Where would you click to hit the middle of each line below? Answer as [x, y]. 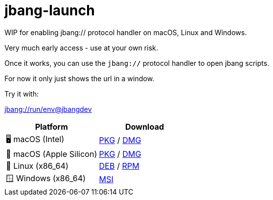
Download [145, 126]
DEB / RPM [119, 166]
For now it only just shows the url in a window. [79, 78]
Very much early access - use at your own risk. [81, 48]
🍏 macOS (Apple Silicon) [52, 154]
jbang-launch [50, 10]
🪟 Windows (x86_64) [46, 178]
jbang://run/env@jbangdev [48, 109]
